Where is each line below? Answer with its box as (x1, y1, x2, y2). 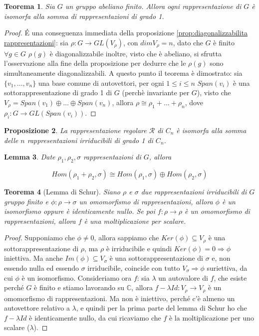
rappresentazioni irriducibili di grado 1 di (27, 135, 153, 145)
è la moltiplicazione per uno (169, 312, 254, 323)
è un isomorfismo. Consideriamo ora (21, 272, 132, 283)
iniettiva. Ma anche (4, 253, 63, 263)
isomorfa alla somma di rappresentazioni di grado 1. (4, 10, 164, 21)
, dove (185, 97, 203, 107)
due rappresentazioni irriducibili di (141, 186, 247, 196)
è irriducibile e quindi (106, 243, 172, 253)
